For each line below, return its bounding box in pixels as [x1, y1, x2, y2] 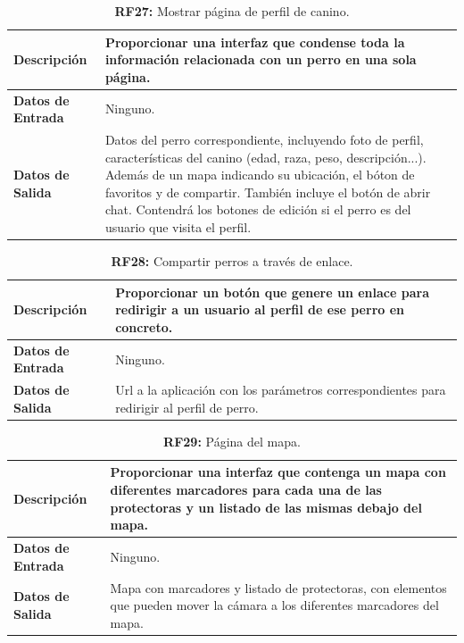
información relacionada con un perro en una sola [104, 50, 417, 69]
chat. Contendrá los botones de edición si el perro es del [104, 200, 411, 219]
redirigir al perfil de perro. [115, 397, 259, 416]
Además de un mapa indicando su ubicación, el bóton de [104, 165, 415, 184]
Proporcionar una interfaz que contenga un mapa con [110, 463, 446, 481]
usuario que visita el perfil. [104, 218, 252, 237]
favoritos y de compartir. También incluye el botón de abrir [104, 182, 431, 201]
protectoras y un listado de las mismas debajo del [110, 497, 422, 516]
